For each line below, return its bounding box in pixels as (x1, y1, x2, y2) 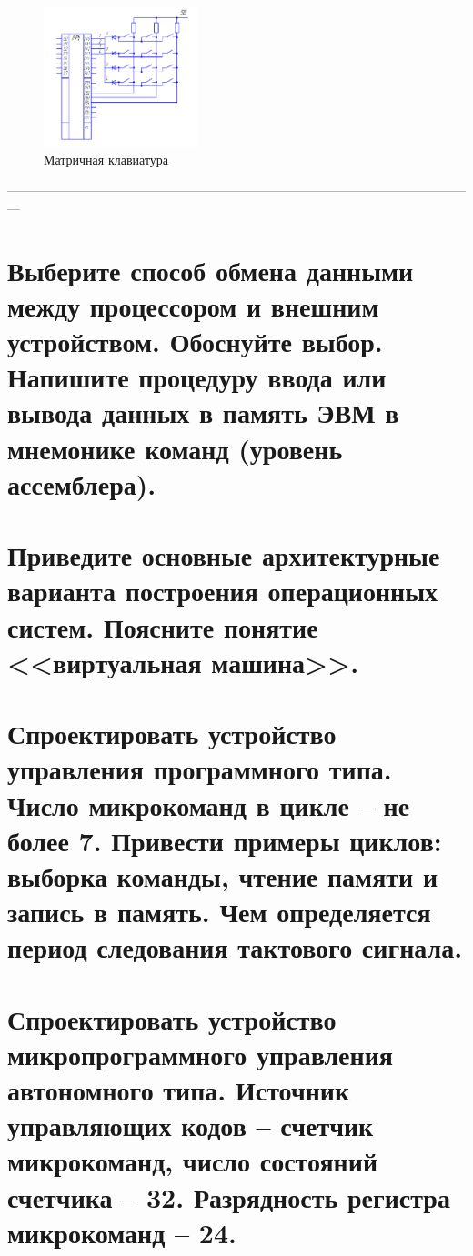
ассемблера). (7, 465, 156, 502)
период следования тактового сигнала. (7, 929, 463, 966)
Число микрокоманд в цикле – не (7, 786, 410, 823)
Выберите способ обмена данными (7, 251, 414, 288)
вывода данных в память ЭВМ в (7, 394, 399, 431)
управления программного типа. (7, 750, 392, 788)
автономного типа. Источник (7, 1071, 350, 1109)
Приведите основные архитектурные (7, 537, 440, 574)
